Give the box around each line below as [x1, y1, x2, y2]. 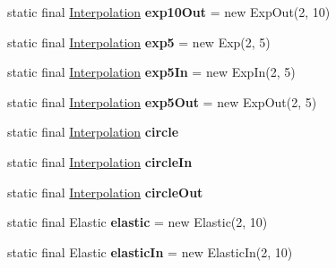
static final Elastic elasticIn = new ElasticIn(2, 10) [7, 242, 293, 261]
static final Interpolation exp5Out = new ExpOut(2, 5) [7, 92, 317, 111]
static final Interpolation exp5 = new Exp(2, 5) [7, 32, 271, 51]
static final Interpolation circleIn [7, 152, 193, 171]
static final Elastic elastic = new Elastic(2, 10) [7, 213, 268, 231]
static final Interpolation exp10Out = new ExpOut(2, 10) [7, 3, 331, 21]
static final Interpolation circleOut [7, 182, 203, 201]
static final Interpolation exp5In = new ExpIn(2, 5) [7, 63, 296, 81]
